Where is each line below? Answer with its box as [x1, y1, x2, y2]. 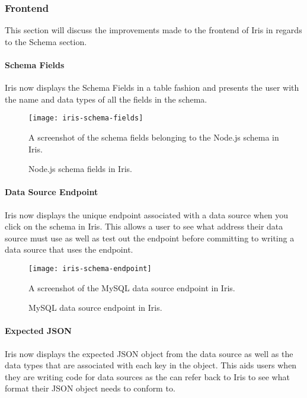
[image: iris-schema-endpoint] [28, 265, 152, 273]
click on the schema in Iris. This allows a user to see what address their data [5, 220, 283, 233]
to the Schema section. [5, 35, 87, 47]
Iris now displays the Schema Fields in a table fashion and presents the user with [5, 81, 299, 94]
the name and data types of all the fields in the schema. [5, 93, 207, 105]
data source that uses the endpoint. [5, 243, 133, 256]
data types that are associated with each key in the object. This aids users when [5, 359, 297, 371]
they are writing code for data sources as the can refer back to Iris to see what [5, 370, 290, 383]
